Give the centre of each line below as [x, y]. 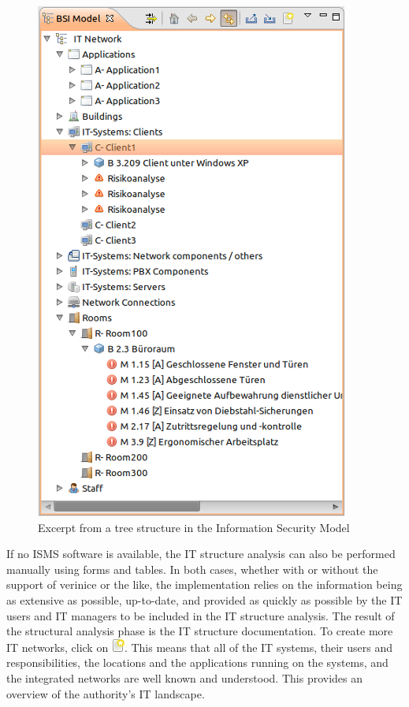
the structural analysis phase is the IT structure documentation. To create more [200, 631]
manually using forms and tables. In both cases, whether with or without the [192, 569]
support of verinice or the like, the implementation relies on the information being [204, 584]
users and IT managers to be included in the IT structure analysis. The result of [201, 615]
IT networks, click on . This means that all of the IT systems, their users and [199, 647]
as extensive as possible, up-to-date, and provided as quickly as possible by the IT [204, 599]
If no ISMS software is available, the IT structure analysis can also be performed [201, 554]
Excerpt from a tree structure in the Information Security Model [194, 527]
